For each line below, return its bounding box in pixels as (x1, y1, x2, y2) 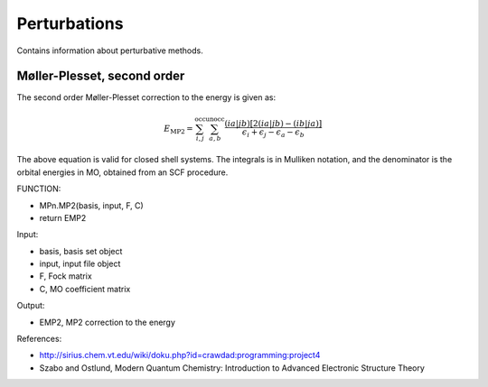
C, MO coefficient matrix (39, 283, 131, 294)
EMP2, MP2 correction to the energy (39, 317, 176, 327)
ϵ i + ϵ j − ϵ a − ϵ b (241, 127, 305, 140)
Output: (16, 300, 45, 311)
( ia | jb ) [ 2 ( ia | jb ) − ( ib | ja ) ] (224, 118, 323, 129)
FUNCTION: (16, 183, 61, 194)
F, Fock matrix (39, 271, 92, 281)
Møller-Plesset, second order (16, 69, 185, 84)
